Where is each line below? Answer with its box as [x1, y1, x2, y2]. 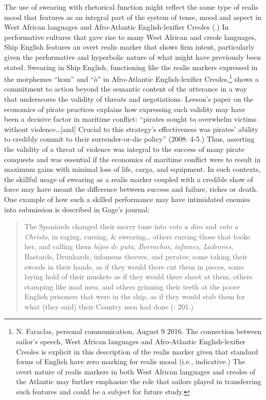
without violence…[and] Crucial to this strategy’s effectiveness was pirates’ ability [4, 123, 258, 134]
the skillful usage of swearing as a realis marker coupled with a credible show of [4, 173, 253, 184]
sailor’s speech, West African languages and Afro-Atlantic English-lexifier [16, 336, 246, 347]
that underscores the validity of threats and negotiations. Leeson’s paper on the [4, 94, 254, 104]
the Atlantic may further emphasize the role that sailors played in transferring [16, 376, 261, 387]
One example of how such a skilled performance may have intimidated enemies [4, 193, 251, 204]
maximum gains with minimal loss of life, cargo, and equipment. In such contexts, [4, 164, 261, 174]
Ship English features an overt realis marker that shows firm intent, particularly [4, 41, 255, 52]
